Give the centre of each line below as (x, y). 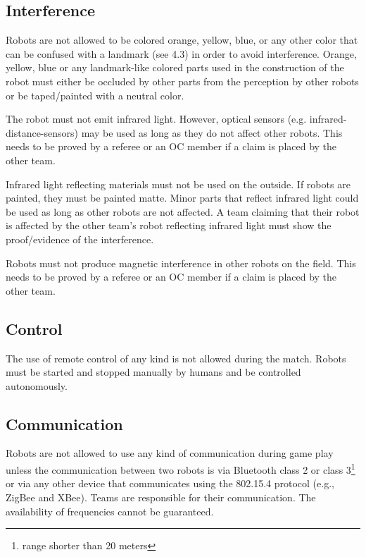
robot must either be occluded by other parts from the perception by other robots (182, 81)
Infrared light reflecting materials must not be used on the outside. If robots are (178, 184)
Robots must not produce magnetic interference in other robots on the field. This (181, 263)
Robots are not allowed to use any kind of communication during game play (170, 453)
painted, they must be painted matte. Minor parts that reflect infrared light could (182, 198)
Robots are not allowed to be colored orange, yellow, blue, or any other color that (182, 40)
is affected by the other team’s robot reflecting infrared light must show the (169, 225)
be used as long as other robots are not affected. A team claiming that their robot (183, 211)
